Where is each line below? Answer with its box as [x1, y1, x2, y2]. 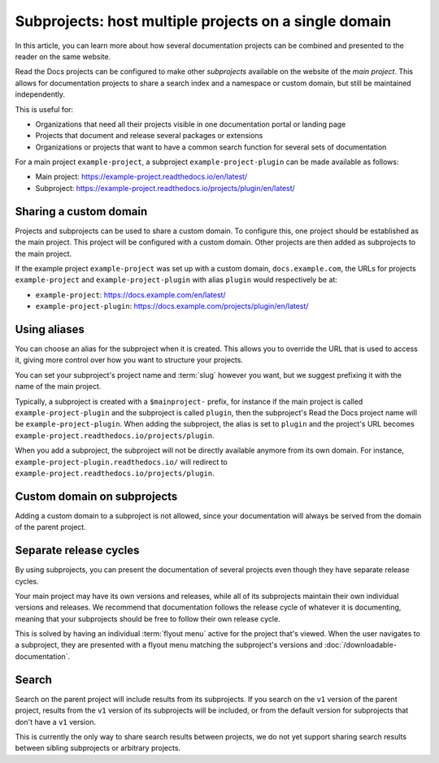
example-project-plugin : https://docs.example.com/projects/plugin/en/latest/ [35, 301, 309, 311]
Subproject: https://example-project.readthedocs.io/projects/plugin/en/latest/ [35, 183, 296, 193]
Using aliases [15, 322, 85, 336]
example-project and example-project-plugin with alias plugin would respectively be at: [15, 275, 337, 284]
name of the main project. [15, 382, 102, 392]
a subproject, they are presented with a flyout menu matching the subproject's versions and [15, 640, 323, 650]
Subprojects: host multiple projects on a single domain [15, 12, 392, 30]
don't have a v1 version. [15, 717, 97, 726]
